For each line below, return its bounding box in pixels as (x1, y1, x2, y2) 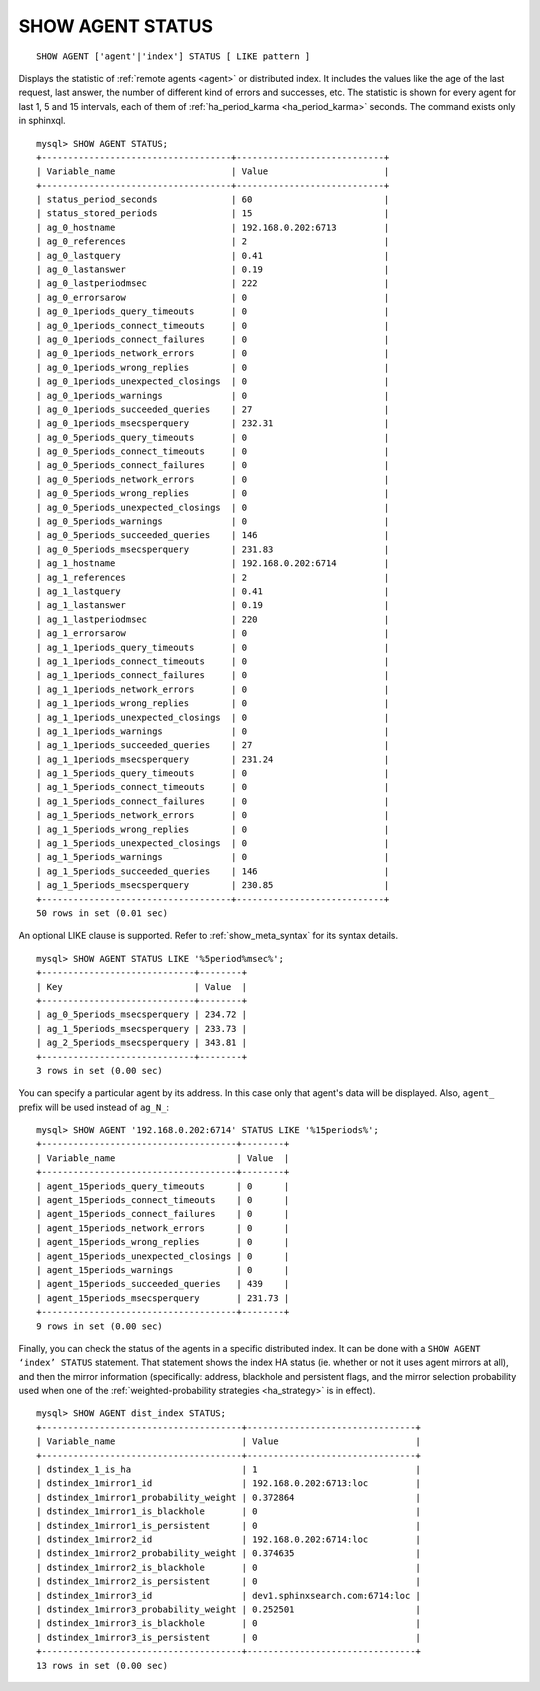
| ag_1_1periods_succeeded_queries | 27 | (36, 740, 390, 751)
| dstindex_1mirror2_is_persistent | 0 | (36, 1576, 422, 1587)
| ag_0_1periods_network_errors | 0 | (36, 348, 390, 359)
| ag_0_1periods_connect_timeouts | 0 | (36, 320, 390, 331)
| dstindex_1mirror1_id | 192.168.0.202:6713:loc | (36, 1478, 422, 1489)
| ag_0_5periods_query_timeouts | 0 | (36, 431, 390, 443)
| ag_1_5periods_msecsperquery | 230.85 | (36, 880, 390, 891)
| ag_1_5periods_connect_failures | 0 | (36, 795, 390, 807)
